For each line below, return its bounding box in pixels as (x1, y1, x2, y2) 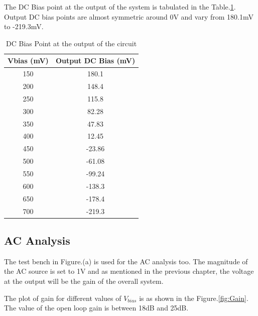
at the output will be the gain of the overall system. (4, 275, 164, 286)
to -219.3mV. (4, 21, 44, 32)
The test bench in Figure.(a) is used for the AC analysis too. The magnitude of (4, 256, 248, 266)
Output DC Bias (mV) (55, 55, 136, 66)
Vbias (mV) (8, 55, 49, 66)
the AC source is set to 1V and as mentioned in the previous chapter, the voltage (4, 266, 254, 276)
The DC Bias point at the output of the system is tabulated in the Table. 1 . (4, 2, 236, 12)
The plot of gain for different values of (4, 292, 121, 303)
